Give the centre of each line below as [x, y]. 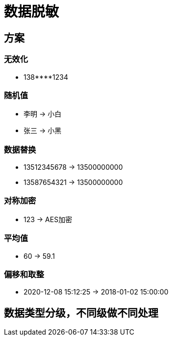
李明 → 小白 [43, 114]
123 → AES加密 [48, 219]
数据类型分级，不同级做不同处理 [81, 313]
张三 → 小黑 [43, 131]
